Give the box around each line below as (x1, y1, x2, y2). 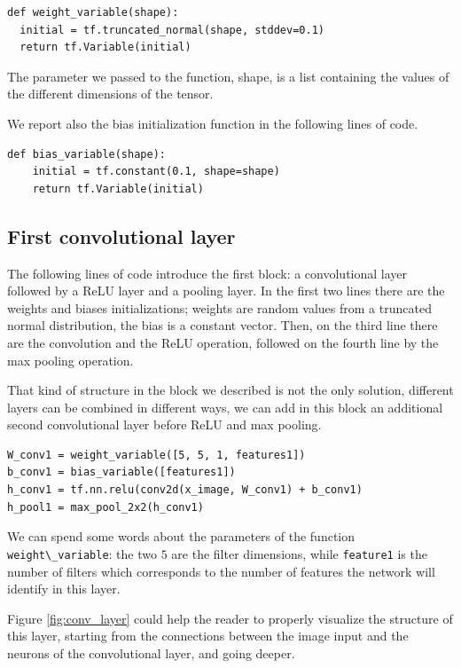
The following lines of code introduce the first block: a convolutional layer (7, 263, 408, 282)
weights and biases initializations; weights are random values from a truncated (7, 298, 432, 317)
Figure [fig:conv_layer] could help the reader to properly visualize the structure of (7, 609, 453, 627)
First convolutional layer (7, 222, 236, 249)
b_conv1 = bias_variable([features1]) (7, 466, 236, 479)
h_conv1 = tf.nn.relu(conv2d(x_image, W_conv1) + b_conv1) (7, 483, 363, 497)
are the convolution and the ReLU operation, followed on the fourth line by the (7, 333, 439, 351)
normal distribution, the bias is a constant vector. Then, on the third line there (7, 316, 438, 334)
